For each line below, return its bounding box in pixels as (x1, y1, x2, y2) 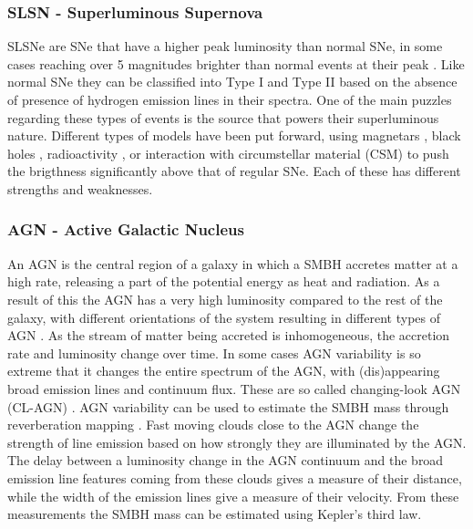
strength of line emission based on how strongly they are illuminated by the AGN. (7, 432, 467, 451)
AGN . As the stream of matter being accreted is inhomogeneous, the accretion (7, 326, 450, 345)
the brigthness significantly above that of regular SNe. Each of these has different (7, 161, 461, 181)
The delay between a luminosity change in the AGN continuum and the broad (7, 451, 444, 470)
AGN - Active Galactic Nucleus (7, 218, 244, 241)
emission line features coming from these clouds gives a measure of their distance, (7, 468, 462, 487)
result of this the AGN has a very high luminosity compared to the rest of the (7, 289, 443, 308)
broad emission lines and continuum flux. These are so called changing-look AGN (7, 379, 461, 398)
